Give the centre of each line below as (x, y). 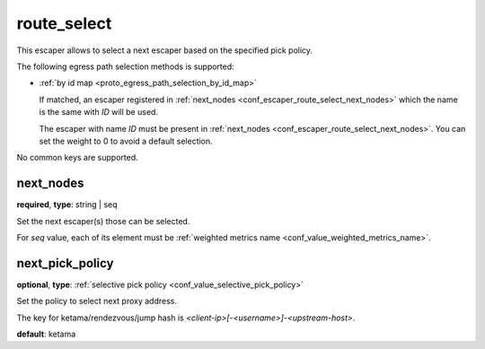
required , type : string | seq (67, 205)
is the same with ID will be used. (99, 112)
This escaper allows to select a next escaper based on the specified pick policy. (165, 50)
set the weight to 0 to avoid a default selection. (126, 141)
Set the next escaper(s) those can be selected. (103, 221)
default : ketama (46, 334)
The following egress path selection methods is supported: (126, 66)
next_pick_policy (65, 263)
